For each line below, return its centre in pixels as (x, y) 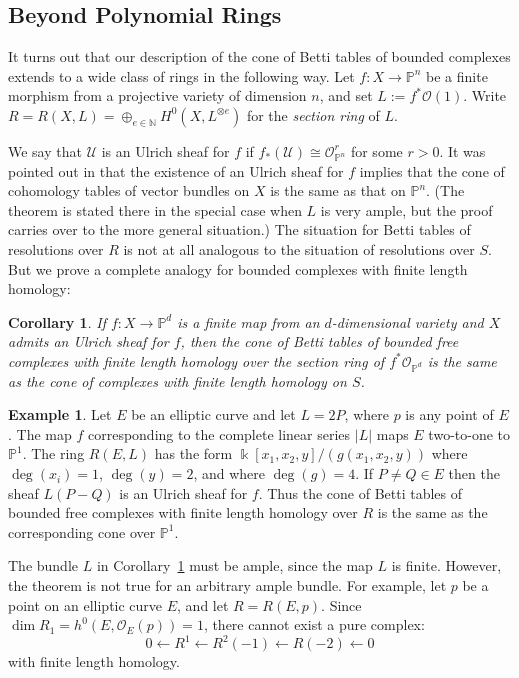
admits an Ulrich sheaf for (88, 341)
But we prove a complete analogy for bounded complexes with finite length (238, 268)
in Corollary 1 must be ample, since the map (234, 565)
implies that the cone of (432, 170)
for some (376, 150)
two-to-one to (469, 433)
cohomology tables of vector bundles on (129, 190)
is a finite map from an (248, 321)
